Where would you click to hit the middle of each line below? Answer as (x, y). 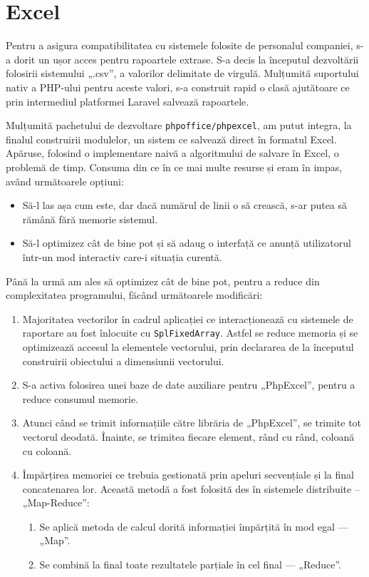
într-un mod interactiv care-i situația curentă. (122, 256)
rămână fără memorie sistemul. (90, 219)
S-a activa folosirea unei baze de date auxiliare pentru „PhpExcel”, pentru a (189, 385)
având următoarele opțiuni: (65, 181)
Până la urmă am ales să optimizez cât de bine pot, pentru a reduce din (163, 281)
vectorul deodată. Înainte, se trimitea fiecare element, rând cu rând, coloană (188, 436)
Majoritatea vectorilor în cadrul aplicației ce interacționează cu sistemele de (188, 318)
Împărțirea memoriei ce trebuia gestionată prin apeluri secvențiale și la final (188, 475)
